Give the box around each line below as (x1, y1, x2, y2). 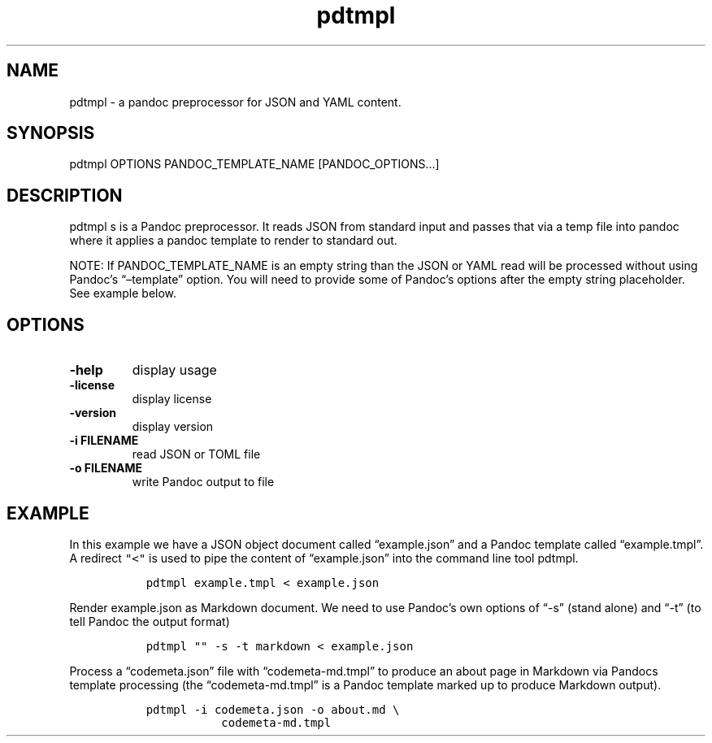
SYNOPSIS (7, 123, 95, 144)
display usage (132, 362, 217, 379)
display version (132, 419, 214, 434)
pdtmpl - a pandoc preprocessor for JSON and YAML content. (69, 94, 402, 109)
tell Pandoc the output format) (69, 614, 230, 628)
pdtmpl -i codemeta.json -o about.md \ (145, 702, 400, 716)
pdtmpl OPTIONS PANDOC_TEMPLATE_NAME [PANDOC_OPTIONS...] (69, 157, 440, 172)
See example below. (69, 286, 177, 301)
